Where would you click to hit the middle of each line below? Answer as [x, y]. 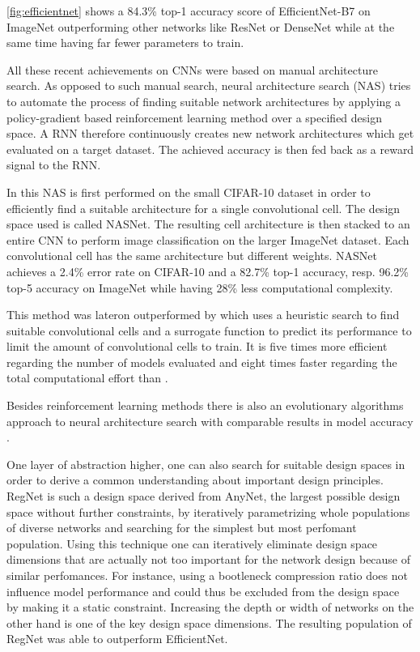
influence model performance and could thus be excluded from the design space [203, 591]
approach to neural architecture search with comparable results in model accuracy [210, 421]
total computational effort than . [87, 378]
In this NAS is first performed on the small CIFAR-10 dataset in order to [189, 192]
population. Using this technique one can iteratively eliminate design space [192, 543]
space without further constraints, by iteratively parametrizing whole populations [208, 511]
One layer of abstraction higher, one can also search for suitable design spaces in [206, 464]
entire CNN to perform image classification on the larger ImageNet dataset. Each [208, 239]
